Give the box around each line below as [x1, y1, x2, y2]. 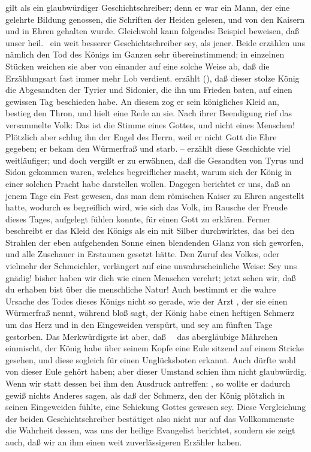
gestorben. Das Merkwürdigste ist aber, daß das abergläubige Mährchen [5, 330, 278, 342]
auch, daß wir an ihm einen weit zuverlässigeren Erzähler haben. [5, 435, 242, 448]
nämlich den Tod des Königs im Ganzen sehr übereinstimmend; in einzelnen [5, 48, 285, 61]
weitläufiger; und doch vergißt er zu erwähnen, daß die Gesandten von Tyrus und [5, 153, 304, 166]
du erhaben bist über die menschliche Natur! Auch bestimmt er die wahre [5, 283, 276, 296]
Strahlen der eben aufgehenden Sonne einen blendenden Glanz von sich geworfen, [5, 236, 304, 248]
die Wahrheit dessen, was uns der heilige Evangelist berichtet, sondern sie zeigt [5, 424, 295, 436]
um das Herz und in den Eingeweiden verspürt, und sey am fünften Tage [5, 318, 273, 331]
